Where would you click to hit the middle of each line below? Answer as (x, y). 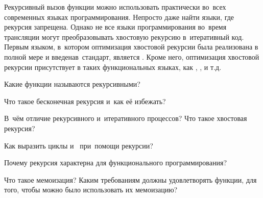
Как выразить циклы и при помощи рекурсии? (79, 145)
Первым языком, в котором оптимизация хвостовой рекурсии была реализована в (131, 47)
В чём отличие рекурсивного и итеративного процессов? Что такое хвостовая (126, 118)
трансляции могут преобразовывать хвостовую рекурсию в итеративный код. (124, 36)
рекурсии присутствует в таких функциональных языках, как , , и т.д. (113, 67)
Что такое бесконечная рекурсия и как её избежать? (85, 101)
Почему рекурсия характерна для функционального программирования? (115, 163)
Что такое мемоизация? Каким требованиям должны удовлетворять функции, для (130, 179)
